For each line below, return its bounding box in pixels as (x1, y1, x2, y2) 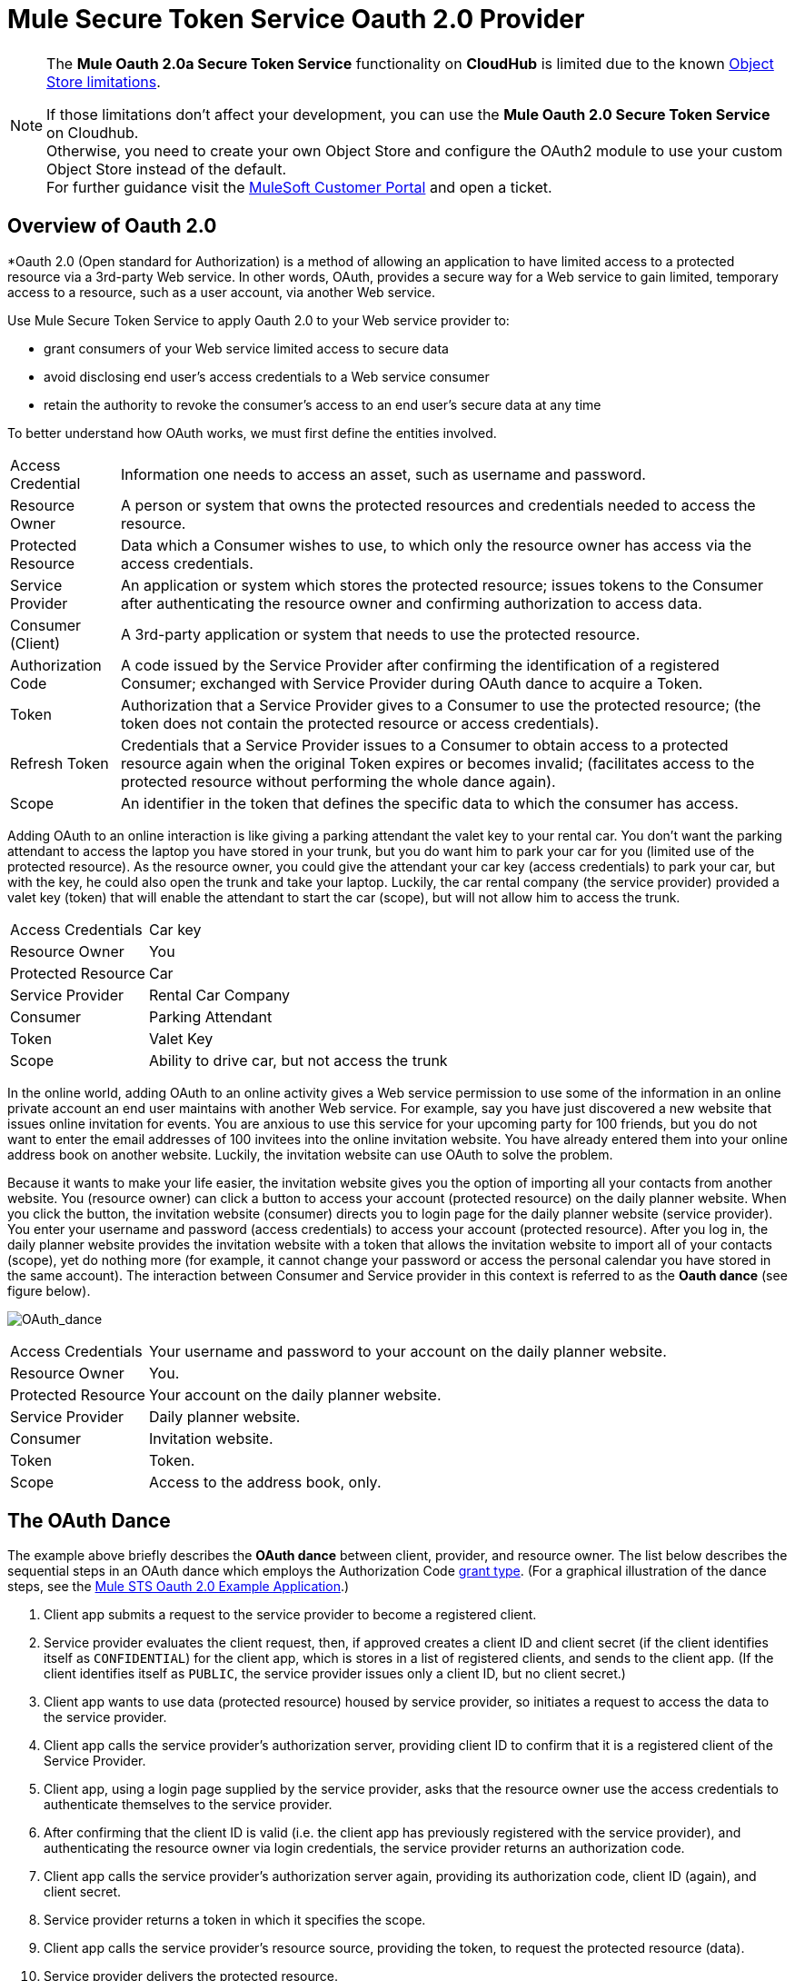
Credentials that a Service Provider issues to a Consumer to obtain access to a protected (121, 735, 729, 754)
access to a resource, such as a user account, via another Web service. (7, 284, 436, 300)
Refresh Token (10, 753, 109, 772)
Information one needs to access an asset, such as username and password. (121, 464, 646, 483)
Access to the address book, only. (148, 1472, 382, 1491)
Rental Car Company (148, 985, 291, 1004)
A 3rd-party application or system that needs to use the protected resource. (121, 624, 641, 643)
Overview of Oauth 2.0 (7, 214, 217, 238)
